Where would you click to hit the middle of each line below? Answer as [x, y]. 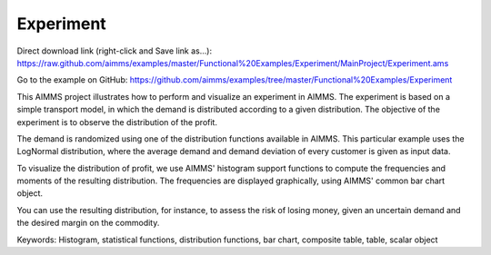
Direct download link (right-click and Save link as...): [115, 51]
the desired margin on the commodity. [88, 223]
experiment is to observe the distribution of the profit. [117, 122]
